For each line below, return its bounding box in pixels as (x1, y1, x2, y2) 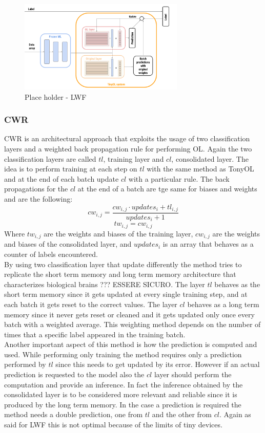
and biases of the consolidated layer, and (4, 239, 132, 249)
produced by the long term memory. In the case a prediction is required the (4, 399, 241, 409)
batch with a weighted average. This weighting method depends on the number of (4, 319, 261, 330)
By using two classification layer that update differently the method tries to (4, 258, 242, 269)
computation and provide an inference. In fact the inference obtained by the (4, 379, 243, 389)
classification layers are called (4, 153, 96, 164)
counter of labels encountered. (4, 248, 98, 259)
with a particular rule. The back (128, 173, 230, 184)
